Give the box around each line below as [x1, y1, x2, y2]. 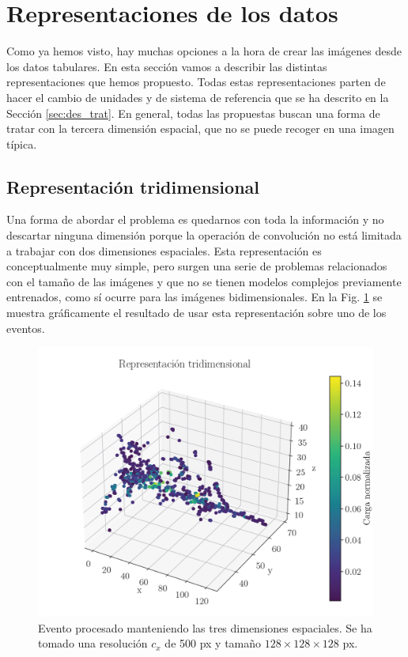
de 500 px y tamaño [164, 635, 262, 651]
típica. [6, 135, 37, 152]
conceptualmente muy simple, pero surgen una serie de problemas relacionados [6, 258, 387, 274]
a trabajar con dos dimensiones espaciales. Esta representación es [6, 242, 322, 259]
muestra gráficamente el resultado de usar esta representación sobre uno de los [6, 304, 387, 321]
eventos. [6, 319, 45, 336]
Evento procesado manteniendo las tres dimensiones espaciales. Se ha [38, 619, 372, 636]
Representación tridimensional [6, 174, 259, 198]
